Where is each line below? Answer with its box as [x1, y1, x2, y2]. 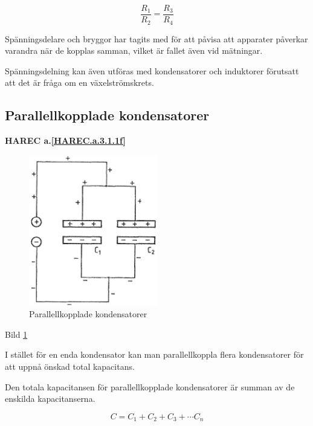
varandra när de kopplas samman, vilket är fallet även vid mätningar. [5, 44, 263, 57]
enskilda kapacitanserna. [5, 392, 95, 405]
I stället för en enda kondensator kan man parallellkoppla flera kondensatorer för [5, 348, 304, 361]
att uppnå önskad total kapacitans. [5, 360, 135, 373]
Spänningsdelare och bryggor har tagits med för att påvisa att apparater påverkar [5, 32, 308, 45]
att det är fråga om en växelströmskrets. [5, 76, 154, 89]
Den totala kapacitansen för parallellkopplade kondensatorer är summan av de [5, 380, 295, 393]
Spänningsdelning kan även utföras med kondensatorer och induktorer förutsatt [5, 64, 299, 77]
